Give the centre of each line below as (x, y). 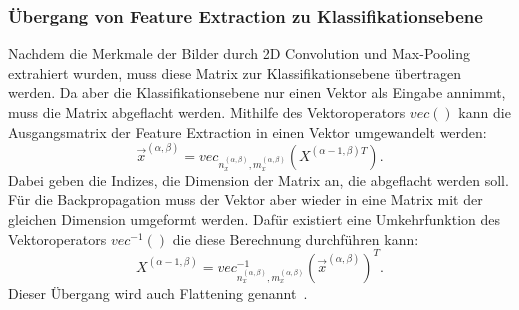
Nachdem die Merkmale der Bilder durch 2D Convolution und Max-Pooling (239, 53)
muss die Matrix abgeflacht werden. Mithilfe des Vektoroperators (207, 112)
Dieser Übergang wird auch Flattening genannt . (158, 292)
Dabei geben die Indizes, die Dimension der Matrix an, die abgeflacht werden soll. (258, 179)
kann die (484, 112)
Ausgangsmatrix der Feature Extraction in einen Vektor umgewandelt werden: (247, 131)
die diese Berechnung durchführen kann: (295, 238)
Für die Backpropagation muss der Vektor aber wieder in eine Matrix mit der (245, 199)
